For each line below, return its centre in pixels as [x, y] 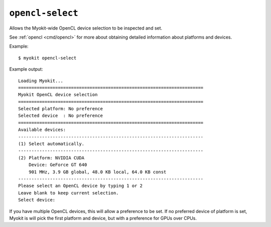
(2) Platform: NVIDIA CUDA [51, 158]
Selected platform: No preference [60, 109]
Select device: [37, 200]
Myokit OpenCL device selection [58, 95]
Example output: [26, 69]
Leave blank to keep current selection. [69, 193]
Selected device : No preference [60, 116]
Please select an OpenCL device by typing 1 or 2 [81, 186]
